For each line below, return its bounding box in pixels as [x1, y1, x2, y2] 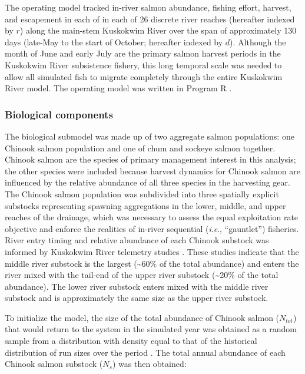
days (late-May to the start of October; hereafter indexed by [5, 35, 223, 48]
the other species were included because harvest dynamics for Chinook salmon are [5, 164, 300, 177]
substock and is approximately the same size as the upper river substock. [5, 292, 268, 304]
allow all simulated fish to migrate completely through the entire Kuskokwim [5, 70, 283, 82]
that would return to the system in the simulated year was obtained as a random [5, 323, 297, 335]
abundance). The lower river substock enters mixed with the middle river [5, 280, 268, 292]
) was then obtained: [112, 358, 187, 370]
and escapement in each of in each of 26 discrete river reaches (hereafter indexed [5, 12, 295, 25]
